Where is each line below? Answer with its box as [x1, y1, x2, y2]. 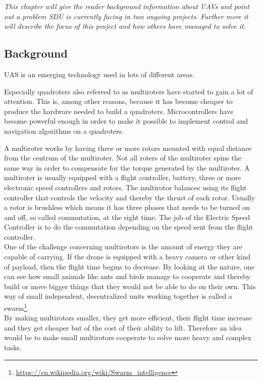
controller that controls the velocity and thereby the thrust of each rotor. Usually [4, 192, 255, 202]
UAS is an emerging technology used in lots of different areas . [4, 69, 195, 79]
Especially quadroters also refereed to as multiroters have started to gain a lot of [4, 86, 253, 96]
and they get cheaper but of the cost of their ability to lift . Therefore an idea [4, 322, 242, 333]
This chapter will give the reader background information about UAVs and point [4, 1, 249, 11]
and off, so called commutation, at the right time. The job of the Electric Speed [4, 211, 250, 222]
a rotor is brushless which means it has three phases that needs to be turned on [4, 202, 250, 212]
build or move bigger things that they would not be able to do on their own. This [4, 281, 256, 291]
